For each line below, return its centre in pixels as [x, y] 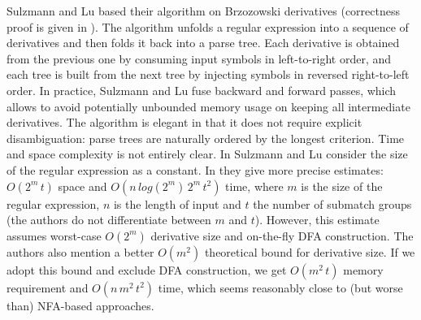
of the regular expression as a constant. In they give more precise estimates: [195, 169]
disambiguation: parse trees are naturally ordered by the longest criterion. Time [206, 138]
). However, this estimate [317, 220]
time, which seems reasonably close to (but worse [280, 287]
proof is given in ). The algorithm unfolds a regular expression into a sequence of [208, 26]
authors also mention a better [80, 251]
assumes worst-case [54, 235]
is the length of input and [177, 203]
